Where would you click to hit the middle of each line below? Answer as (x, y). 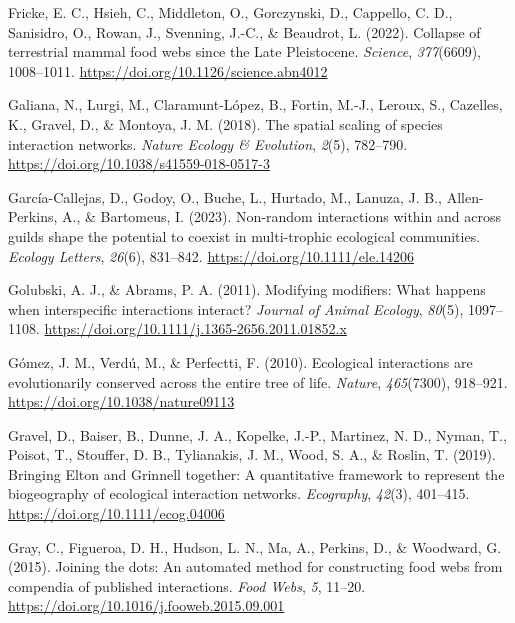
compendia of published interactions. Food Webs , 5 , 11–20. (187, 585)
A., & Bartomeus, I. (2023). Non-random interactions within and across (281, 216)
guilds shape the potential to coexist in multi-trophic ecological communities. (244, 235)
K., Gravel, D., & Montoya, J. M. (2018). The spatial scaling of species (225, 123)
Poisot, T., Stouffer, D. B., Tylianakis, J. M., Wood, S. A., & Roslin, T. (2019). (252, 454)
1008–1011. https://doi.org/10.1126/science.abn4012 (168, 70)
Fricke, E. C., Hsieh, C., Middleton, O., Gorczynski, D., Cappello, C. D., (230, 12)
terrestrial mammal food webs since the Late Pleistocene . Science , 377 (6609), (244, 51)
